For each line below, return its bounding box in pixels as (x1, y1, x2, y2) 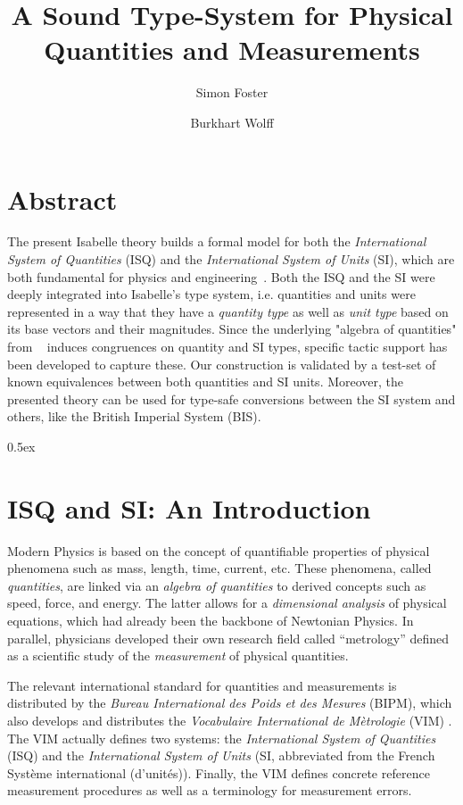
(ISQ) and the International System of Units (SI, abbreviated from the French (7, 746, 435, 765)
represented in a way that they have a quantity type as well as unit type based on (7, 302, 449, 320)
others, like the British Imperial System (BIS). (7, 407, 261, 426)
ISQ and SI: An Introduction (7, 489, 371, 526)
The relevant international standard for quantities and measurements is (7, 676, 397, 694)
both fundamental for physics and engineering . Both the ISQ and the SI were (7, 267, 435, 286)
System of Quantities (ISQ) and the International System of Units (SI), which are (7, 250, 455, 269)
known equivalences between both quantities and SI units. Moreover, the (7, 372, 404, 391)
